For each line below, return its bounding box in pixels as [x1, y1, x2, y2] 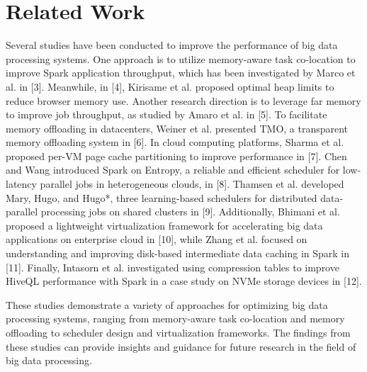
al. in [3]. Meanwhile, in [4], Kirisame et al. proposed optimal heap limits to [6, 79, 334, 94]
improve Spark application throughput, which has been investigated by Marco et [6, 65, 356, 80]
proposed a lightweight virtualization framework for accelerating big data [6, 218, 323, 232]
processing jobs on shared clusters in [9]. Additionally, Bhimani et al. [40, 204, 340, 219]
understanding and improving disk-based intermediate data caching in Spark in [6, 246, 350, 261]
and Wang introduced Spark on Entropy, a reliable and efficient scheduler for [6, 162, 340, 177]
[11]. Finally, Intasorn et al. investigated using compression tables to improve [6, 259, 339, 274]
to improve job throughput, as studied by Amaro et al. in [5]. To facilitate [6, 107, 327, 122]
